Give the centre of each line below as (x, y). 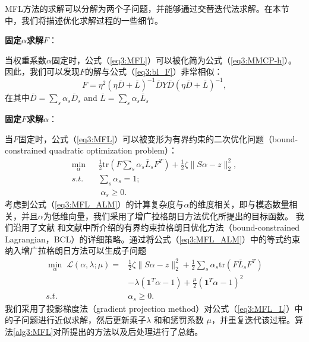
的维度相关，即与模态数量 (239, 204)
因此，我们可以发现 (42, 71)
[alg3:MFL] (33, 332)
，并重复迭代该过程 (249, 320)
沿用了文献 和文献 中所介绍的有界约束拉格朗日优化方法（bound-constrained (156, 227)
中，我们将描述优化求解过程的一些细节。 (84, 20)
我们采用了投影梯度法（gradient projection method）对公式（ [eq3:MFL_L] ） (150, 308)
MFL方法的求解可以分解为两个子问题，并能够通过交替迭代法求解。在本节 (147, 8)
